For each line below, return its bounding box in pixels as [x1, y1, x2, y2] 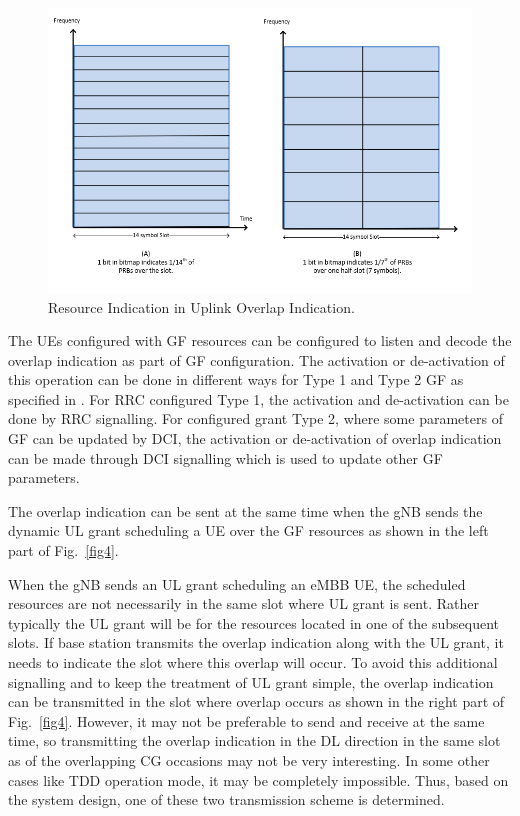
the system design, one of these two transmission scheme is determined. [8, 789, 445, 810]
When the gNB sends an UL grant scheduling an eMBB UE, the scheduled [8, 573, 466, 594]
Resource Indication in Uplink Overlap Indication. [48, 296, 355, 317]
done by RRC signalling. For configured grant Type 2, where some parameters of [8, 408, 503, 429]
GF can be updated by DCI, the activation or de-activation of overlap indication [8, 428, 502, 449]
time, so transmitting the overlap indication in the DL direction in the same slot [8, 730, 501, 751]
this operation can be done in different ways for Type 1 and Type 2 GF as [8, 369, 464, 390]
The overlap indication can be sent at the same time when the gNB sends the [8, 500, 483, 521]
